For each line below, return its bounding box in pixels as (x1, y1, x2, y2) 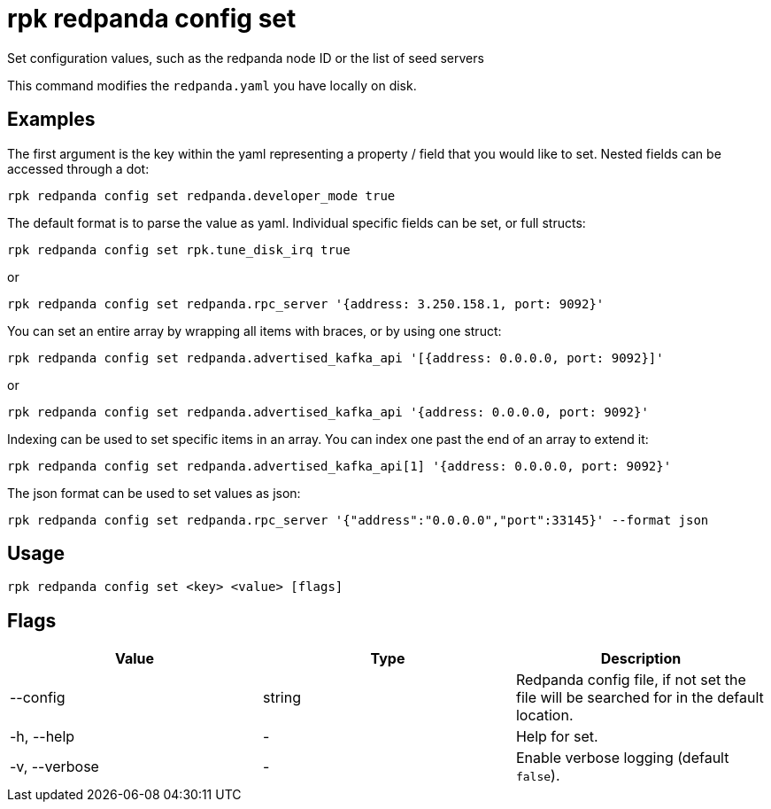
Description (600, 650, 682, 668)
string (262, 688, 301, 707)
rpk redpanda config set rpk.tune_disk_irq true (7, 242, 351, 257)
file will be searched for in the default (515, 688, 764, 707)
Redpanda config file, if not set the (515, 671, 746, 689)
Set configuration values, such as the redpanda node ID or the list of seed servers (7, 50, 484, 66)
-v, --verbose (10, 758, 99, 776)
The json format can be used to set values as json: (7, 485, 301, 501)
